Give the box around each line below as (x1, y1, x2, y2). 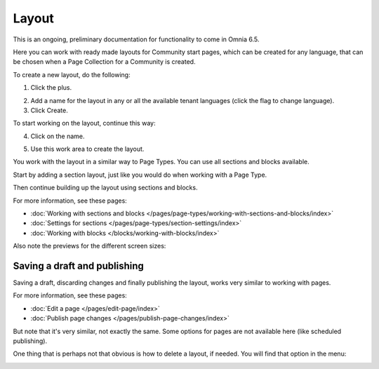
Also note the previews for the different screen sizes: (13, 242, 166, 250)
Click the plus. (30, 83, 72, 92)
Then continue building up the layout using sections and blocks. (13, 183, 198, 192)
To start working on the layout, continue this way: (13, 119, 156, 128)
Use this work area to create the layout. (30, 145, 145, 154)
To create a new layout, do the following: (13, 70, 131, 79)
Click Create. (30, 106, 68, 114)
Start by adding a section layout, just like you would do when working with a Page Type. (13, 170, 267, 179)
